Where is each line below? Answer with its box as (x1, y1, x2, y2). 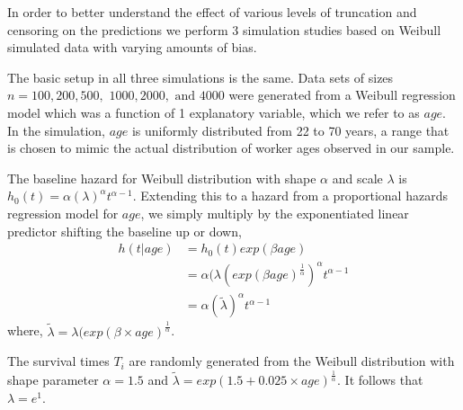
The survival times (7, 352, 110, 370)
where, (7, 321, 43, 340)
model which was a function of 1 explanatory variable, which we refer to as (7, 102, 420, 121)
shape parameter (7, 370, 99, 389)
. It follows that (337, 370, 423, 389)
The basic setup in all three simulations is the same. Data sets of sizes (7, 67, 394, 86)
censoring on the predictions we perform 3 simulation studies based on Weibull (7, 20, 441, 39)
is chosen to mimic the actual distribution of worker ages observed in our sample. (7, 138, 455, 157)
